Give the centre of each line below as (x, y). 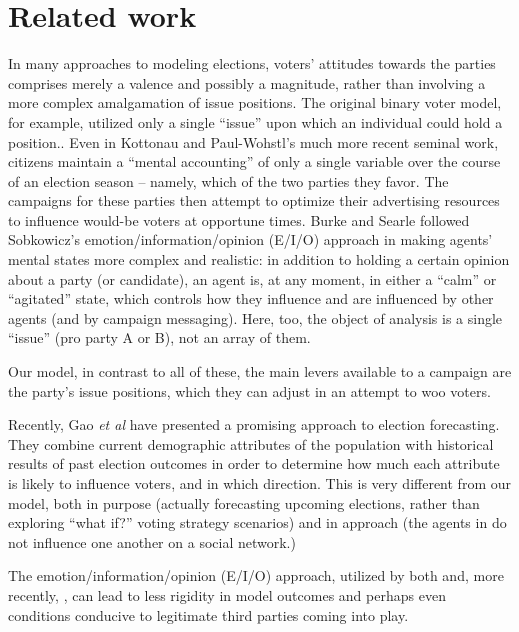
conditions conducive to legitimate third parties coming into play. (208, 614)
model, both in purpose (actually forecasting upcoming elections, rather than (244, 502)
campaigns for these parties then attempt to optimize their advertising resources (254, 200)
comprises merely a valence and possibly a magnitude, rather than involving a (247, 82)
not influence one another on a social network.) (152, 541)
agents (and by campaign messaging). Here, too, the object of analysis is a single (255, 317)
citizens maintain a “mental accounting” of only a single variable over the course (254, 161)
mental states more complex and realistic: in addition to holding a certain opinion (259, 259)
